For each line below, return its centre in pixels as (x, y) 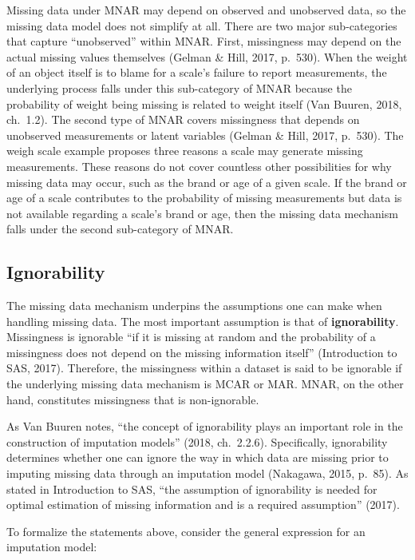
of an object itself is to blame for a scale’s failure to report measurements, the (197, 72)
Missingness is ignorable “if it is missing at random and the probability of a (191, 337)
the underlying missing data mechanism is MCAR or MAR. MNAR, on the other (205, 384)
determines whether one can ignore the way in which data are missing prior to (198, 457)
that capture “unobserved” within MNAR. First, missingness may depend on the (204, 41)
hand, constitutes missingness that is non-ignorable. (133, 399)
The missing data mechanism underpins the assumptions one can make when (194, 306)
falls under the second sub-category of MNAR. (120, 229)
